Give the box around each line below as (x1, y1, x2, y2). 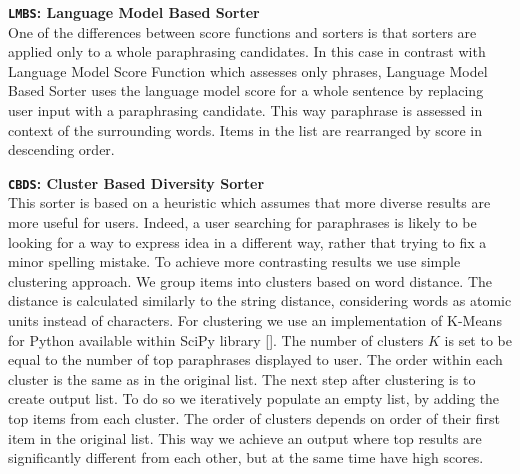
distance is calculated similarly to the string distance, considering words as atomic (8, 290, 512, 311)
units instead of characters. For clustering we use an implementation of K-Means (8, 310, 502, 331)
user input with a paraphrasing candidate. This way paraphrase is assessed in (8, 100, 483, 121)
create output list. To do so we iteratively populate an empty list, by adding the (8, 388, 500, 409)
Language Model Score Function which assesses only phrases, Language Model (8, 60, 488, 81)
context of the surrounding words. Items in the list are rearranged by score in (8, 119, 482, 140)
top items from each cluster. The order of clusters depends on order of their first (8, 408, 500, 428)
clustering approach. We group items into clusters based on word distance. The (8, 270, 493, 291)
